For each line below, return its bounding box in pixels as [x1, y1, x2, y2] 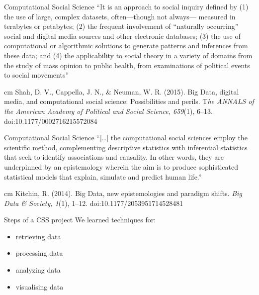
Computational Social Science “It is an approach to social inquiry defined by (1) [4, 1, 249, 11]
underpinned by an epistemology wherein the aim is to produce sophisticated [4, 161, 239, 172]
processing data [15, 248, 63, 258]
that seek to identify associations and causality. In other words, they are [4, 152, 224, 162]
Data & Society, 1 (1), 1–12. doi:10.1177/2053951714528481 [4, 197, 183, 208]
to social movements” [4, 70, 69, 80]
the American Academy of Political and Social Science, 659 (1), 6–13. [4, 105, 213, 116]
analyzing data [15, 265, 61, 275]
